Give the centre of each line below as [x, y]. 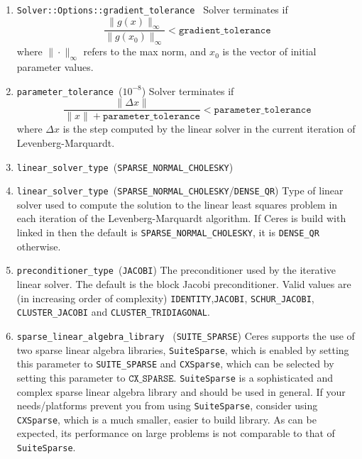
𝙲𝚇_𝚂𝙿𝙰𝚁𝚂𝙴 [151, 378]
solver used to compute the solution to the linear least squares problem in [177, 204]
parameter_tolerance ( [70, 90]
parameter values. [55, 67]
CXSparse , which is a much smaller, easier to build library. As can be [166, 419]
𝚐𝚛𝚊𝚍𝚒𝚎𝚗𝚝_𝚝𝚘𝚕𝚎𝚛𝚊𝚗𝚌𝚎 [225, 30]
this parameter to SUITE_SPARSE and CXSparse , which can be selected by [175, 364]
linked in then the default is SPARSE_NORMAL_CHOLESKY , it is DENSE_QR [168, 232]
